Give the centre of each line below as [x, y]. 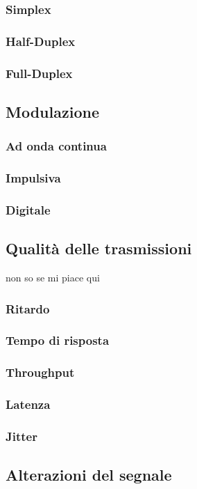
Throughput [40, 372]
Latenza [28, 404]
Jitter [22, 436]
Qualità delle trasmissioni [99, 248]
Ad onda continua [56, 146]
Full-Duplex [39, 73]
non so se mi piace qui [53, 278]
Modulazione [52, 111]
